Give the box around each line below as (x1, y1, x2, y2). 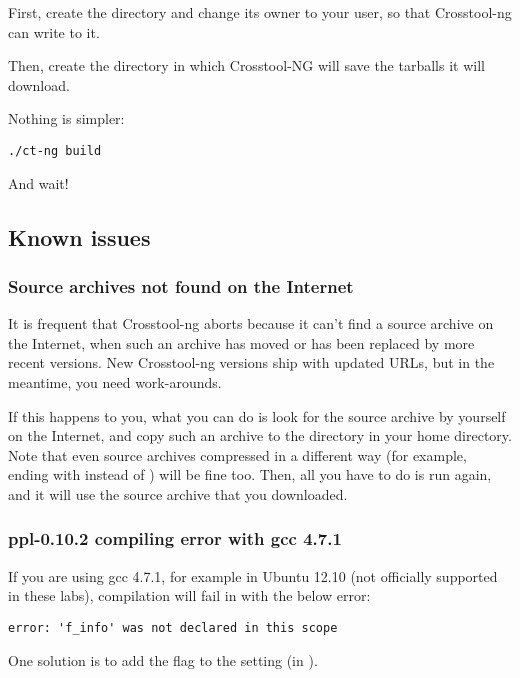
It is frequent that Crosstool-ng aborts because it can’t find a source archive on (8, 313, 494, 334)
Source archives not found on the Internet (8, 273, 354, 298)
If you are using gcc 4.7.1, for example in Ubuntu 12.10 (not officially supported (8, 565, 498, 586)
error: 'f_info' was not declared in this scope (8, 620, 338, 635)
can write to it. (8, 21, 100, 42)
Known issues (8, 221, 151, 252)
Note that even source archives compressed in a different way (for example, (8, 444, 467, 465)
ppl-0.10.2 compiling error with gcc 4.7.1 (8, 526, 342, 551)
